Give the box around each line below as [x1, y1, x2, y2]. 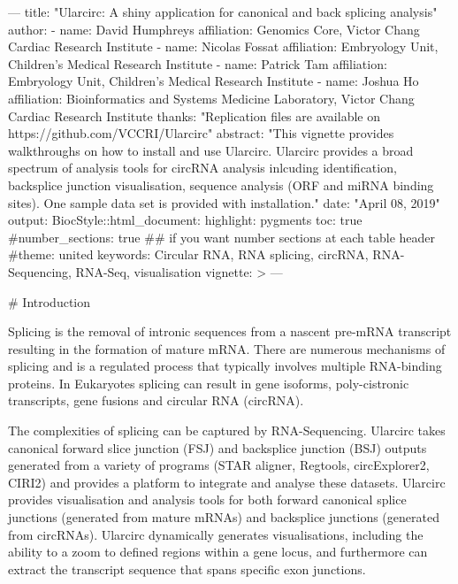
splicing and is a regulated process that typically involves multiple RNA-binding [8, 357, 442, 375]
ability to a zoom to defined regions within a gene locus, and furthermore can [8, 542, 428, 561]
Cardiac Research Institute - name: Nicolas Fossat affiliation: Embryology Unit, [8, 37, 439, 56]
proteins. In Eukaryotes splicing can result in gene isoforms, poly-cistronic [8, 373, 409, 392]
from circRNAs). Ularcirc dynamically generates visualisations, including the [8, 525, 424, 543]
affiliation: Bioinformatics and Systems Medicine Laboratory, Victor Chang [8, 88, 415, 107]
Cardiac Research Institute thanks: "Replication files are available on [8, 106, 380, 125]
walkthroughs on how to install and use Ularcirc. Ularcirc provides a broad [8, 141, 414, 159]
